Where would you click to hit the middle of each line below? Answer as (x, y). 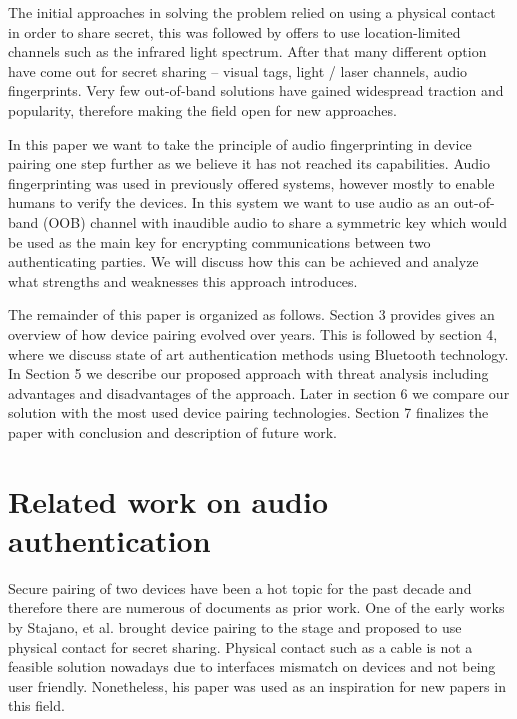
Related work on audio (168, 500)
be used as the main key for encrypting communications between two (219, 241)
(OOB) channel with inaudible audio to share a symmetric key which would (275, 221)
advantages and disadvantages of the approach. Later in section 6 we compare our (259, 392)
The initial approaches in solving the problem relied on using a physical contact (252, 12)
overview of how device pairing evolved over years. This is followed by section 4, (253, 333)
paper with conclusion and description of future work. (172, 431)
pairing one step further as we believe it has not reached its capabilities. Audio (249, 163)
